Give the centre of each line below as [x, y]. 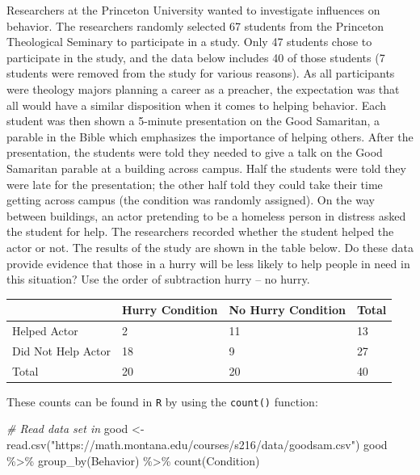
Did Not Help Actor [61, 350]
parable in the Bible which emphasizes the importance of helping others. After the [210, 136]
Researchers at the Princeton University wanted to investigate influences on [193, 10]
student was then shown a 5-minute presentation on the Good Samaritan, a [193, 121]
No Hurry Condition [287, 310]
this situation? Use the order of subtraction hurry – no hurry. [158, 279]
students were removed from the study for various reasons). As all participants [201, 73]
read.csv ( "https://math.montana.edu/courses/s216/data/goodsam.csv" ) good [197, 445]
